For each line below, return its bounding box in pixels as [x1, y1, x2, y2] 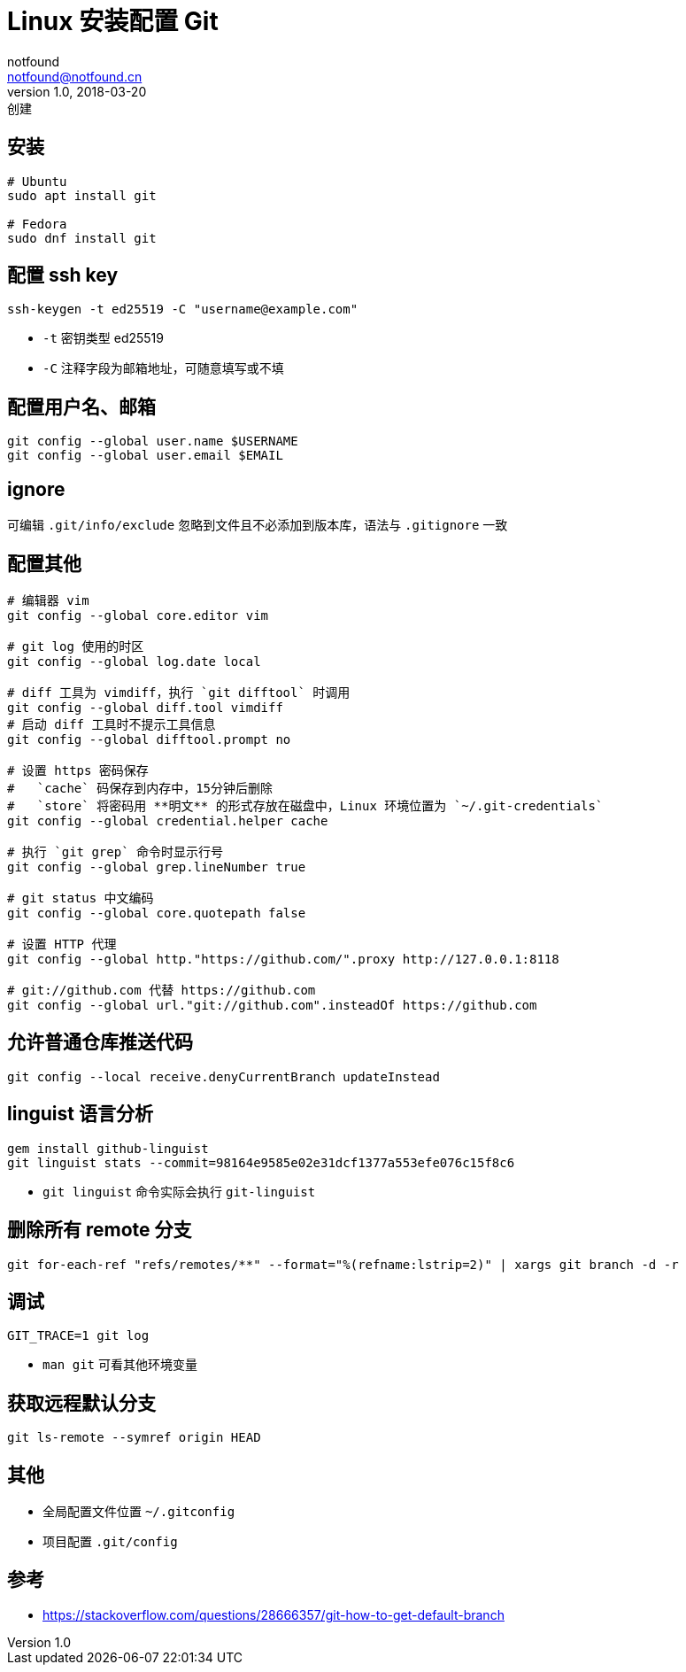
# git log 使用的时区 [7, 639, 144, 654]
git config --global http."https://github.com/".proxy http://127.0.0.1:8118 [7, 951, 559, 966]
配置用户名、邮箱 [7, 395, 156, 418]
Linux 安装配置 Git [7, 6, 219, 36]
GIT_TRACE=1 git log [7, 1328, 150, 1343]
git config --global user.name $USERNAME [7, 434, 298, 449]
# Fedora [7, 216, 67, 231]
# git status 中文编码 [7, 890, 154, 905]
